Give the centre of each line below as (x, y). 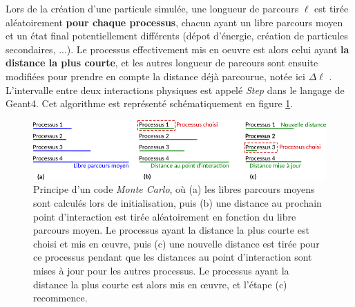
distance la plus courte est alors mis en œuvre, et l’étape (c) (160, 284)
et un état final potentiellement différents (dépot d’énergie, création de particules (177, 36)
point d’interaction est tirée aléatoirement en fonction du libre (165, 216)
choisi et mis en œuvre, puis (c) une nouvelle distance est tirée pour (176, 243)
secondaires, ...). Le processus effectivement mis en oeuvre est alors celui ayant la (177, 49)
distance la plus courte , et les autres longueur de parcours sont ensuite (162, 63)
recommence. (60, 298)
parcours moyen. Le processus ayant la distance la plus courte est (171, 230)
